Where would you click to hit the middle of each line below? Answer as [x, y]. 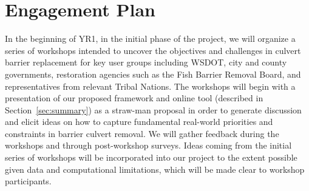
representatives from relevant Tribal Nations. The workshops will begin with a [150, 86]
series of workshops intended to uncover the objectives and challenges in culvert [153, 50]
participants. [28, 181]
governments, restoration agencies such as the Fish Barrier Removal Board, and [153, 74]
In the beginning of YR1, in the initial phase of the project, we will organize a [150, 39]
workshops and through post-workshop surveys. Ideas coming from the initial [148, 145]
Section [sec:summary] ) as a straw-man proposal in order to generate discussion [153, 109]
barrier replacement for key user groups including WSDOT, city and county [146, 62]
